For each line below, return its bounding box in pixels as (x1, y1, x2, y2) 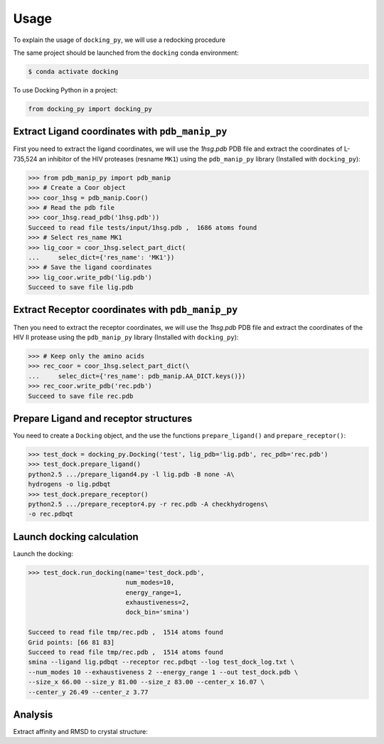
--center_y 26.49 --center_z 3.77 (28, 688, 149, 696)
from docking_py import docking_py (28, 105, 152, 113)
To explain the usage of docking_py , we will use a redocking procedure (13, 36, 225, 44)
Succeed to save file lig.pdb (28, 283, 134, 292)
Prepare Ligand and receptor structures (13, 413, 193, 425)
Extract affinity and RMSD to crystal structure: (13, 728, 149, 735)
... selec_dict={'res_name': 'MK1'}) (28, 253, 175, 261)
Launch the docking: (13, 549, 74, 558)
